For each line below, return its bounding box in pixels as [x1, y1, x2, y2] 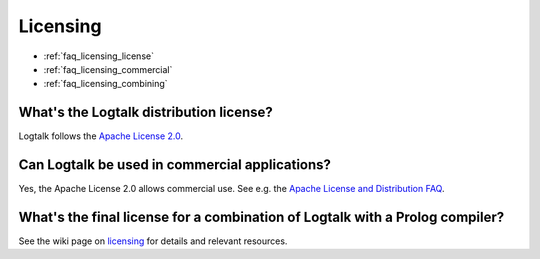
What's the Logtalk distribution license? [18, 104, 274, 121]
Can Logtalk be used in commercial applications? [18, 156, 332, 174]
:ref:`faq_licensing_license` [43, 50, 155, 62]
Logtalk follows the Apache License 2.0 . [18, 130, 184, 142]
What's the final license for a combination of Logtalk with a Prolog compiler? [18, 208, 505, 225]
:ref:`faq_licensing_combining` [43, 78, 169, 90]
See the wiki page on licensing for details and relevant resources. [18, 235, 288, 247]
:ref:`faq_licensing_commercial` [43, 63, 173, 75]
